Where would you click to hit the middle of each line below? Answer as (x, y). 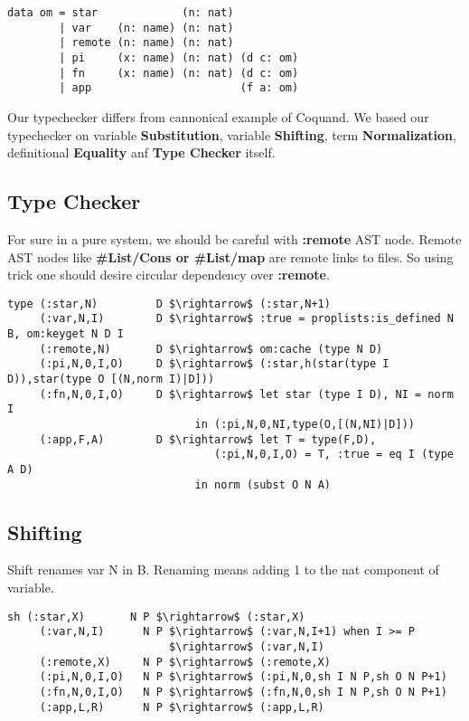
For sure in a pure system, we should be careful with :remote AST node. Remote (234, 238)
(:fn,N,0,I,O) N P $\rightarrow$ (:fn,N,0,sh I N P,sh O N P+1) (243, 692)
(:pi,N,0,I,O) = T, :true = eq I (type (334, 455)
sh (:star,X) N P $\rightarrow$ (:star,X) (156, 617)
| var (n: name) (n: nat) (146, 28)
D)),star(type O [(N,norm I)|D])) (111, 379)
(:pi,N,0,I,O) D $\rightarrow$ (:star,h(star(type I (214, 364)
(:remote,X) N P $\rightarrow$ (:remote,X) (185, 662)
